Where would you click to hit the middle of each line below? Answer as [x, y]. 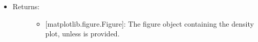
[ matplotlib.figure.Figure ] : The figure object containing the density [149, 23]
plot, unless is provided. [82, 34]
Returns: [26, 6]
